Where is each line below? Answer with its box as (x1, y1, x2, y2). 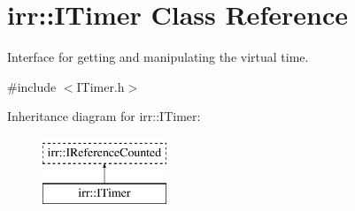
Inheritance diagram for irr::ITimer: (7, 107, 201, 125)
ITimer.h (76, 77, 125, 95)
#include (7, 77, 57, 95)
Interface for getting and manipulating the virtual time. (7, 48, 309, 66)
